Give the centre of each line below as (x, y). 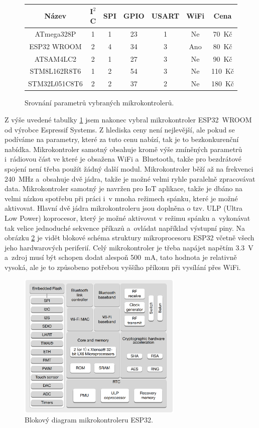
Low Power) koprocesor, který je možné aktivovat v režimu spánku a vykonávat (127, 218)
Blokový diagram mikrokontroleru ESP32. (89, 420)
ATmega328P (55, 33)
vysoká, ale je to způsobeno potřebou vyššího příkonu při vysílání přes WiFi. (123, 267)
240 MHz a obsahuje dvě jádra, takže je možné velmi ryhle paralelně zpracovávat (130, 178)
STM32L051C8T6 (55, 84)
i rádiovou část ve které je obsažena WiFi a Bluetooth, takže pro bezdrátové (123, 159)
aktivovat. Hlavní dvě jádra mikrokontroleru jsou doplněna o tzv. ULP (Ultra (123, 208)
